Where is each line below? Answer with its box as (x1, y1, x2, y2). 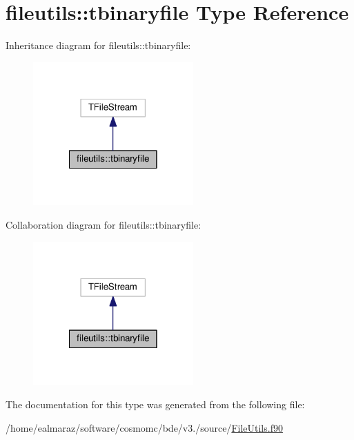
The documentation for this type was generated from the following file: (6, 396, 305, 411)
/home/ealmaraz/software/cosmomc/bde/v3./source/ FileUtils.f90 (6, 420, 283, 434)
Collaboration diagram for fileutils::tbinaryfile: (6, 218, 201, 232)
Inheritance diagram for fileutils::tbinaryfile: (6, 38, 191, 52)
